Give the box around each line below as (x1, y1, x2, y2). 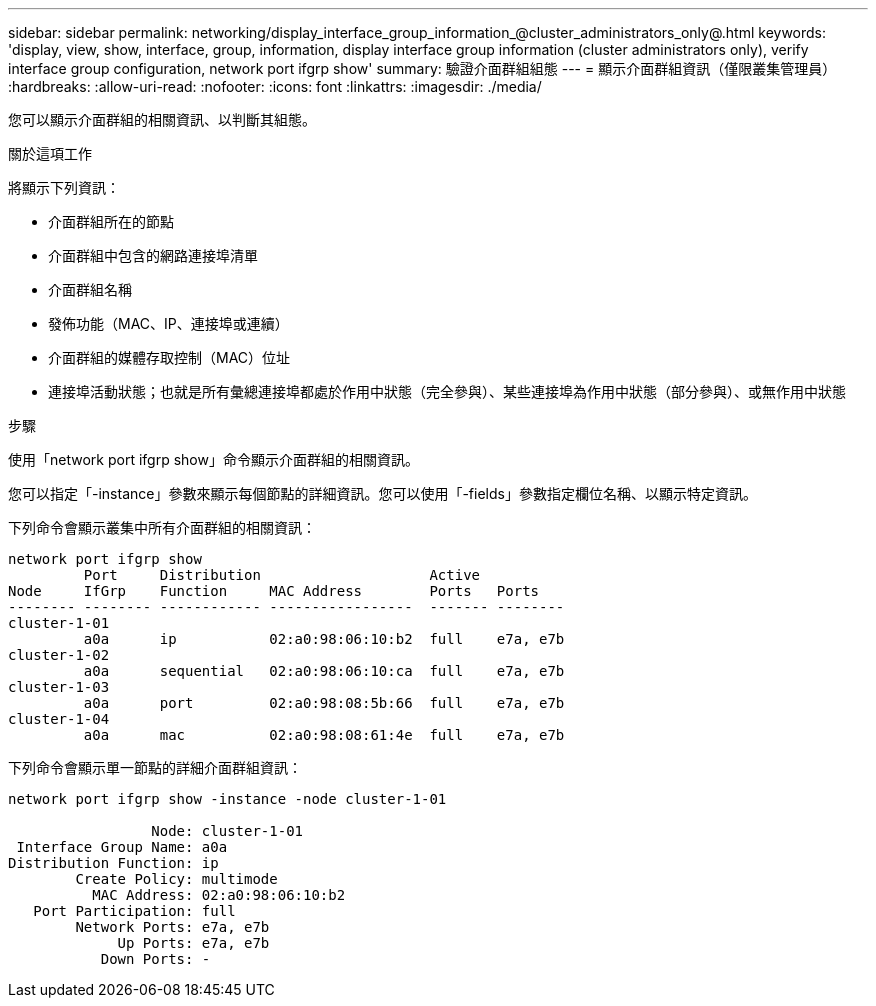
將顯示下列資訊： (8, 179, 120, 196)
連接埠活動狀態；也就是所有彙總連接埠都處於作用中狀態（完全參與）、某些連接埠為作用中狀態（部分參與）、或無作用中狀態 (48, 383, 846, 400)
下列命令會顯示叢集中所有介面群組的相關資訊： (8, 519, 316, 536)
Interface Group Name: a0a (16, 839, 228, 855)
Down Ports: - (100, 951, 211, 967)
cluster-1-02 (8, 647, 110, 663)
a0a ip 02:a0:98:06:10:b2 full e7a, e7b (83, 631, 565, 647)
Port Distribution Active (83, 567, 481, 583)
